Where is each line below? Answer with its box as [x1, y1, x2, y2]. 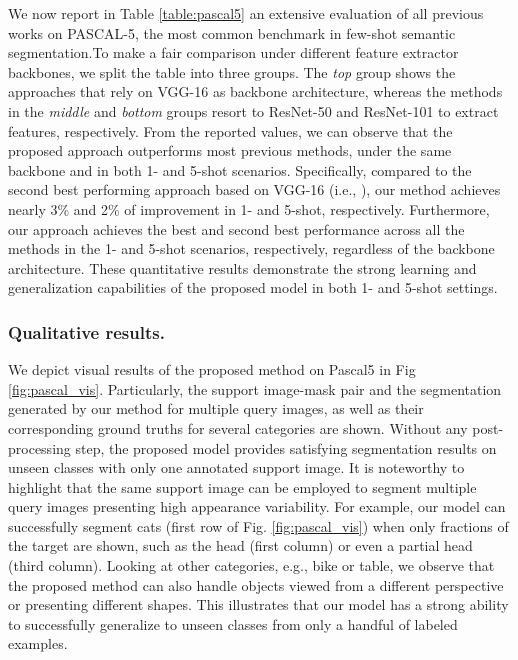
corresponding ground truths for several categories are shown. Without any [8, 417, 468, 438]
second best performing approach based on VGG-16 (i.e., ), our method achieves [8, 179, 501, 200]
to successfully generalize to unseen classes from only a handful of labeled [8, 613, 458, 634]
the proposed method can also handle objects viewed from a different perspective [8, 574, 504, 595]
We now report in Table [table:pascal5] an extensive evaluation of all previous [8, 3, 484, 23]
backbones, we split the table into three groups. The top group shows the [8, 61, 456, 82]
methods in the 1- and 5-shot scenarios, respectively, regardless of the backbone [8, 238, 495, 259]
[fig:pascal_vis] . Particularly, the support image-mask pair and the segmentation [8, 378, 502, 399]
